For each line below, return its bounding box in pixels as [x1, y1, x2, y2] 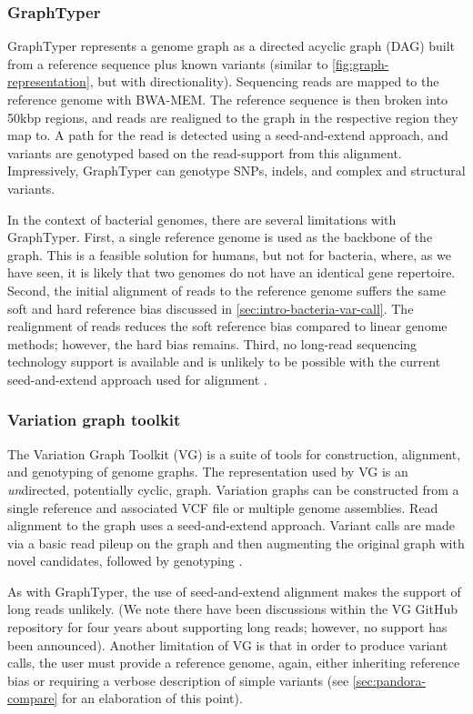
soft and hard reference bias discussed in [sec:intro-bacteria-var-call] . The [7, 298, 414, 317]
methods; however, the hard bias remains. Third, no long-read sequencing [7, 334, 418, 353]
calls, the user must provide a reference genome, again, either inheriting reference [7, 653, 460, 672]
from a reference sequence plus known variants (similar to [7, 54, 328, 73]
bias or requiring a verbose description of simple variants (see [7, 670, 349, 689]
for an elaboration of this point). [61, 689, 243, 708]
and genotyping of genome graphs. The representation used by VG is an [7, 462, 408, 481]
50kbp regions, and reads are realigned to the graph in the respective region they [7, 107, 458, 126]
